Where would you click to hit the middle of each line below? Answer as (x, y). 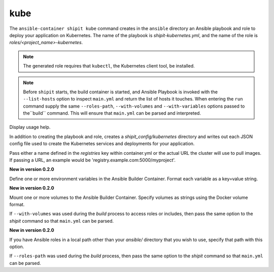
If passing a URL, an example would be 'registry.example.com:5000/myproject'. (93, 160)
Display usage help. (30, 127)
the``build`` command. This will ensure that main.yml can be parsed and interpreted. (112, 113)
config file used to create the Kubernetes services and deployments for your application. (102, 144)
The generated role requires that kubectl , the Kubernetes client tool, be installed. (109, 66)
